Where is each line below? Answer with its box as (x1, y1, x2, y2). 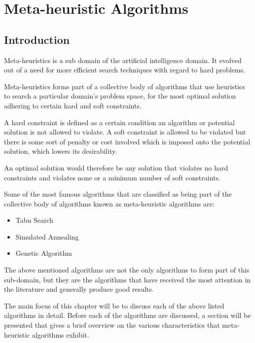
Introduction (4, 32, 70, 47)
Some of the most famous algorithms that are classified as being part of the (4, 189, 232, 199)
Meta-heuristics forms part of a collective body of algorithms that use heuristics (4, 81, 245, 91)
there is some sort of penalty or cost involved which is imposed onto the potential (4, 136, 251, 146)
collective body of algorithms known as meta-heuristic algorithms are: (4, 198, 215, 208)
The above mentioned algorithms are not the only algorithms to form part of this (4, 265, 250, 275)
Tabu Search (15, 215, 54, 225)
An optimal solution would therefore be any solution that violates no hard (4, 162, 228, 172)
